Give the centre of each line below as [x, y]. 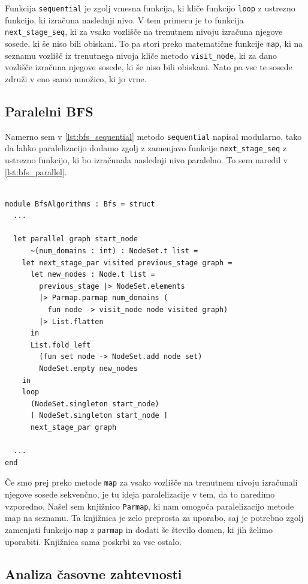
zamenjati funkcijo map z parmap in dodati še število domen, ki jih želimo [139, 529]
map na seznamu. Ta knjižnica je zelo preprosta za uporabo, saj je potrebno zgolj [154, 518]
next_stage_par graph [73, 427]
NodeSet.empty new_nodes [88, 369]
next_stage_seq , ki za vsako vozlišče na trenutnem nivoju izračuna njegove [144, 32]
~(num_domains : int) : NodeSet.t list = [114, 251]
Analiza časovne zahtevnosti [93, 573]
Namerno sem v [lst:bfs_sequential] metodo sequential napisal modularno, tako [153, 136]
